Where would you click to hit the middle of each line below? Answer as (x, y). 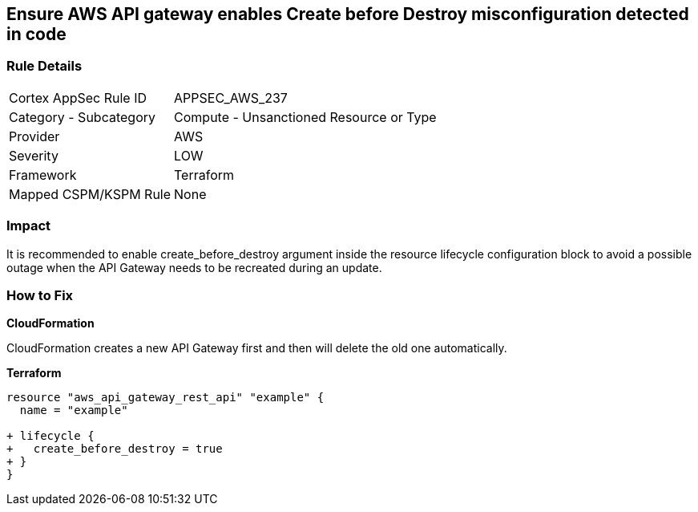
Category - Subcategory (82, 117)
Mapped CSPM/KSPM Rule (90, 194)
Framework (43, 175)
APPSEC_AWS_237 (231, 98)
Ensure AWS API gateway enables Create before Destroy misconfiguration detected (348, 14)
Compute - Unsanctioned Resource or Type (305, 117)
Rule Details (44, 66)
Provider (34, 136)
